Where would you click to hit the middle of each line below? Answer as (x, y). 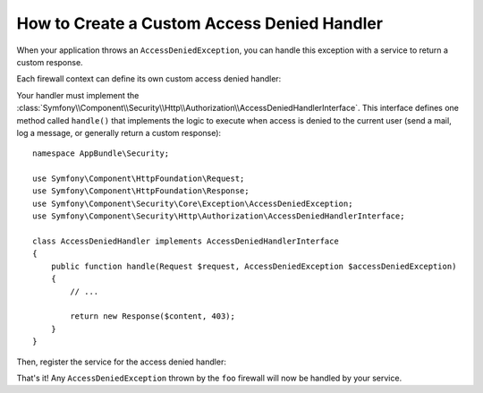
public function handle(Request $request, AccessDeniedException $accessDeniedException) (254, 266)
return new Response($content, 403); (153, 316)
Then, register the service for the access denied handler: (122, 362)
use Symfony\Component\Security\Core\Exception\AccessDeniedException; (193, 203)
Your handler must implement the (78, 95)
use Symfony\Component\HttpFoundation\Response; (141, 191)
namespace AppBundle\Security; (101, 154)
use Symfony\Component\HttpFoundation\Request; (139, 179)
